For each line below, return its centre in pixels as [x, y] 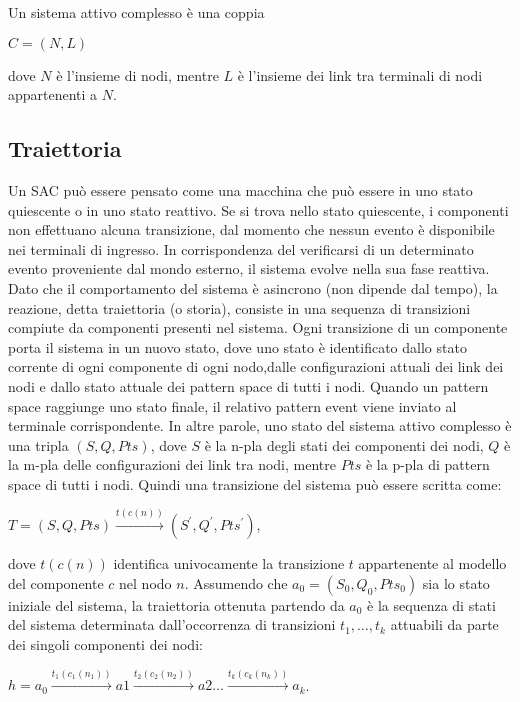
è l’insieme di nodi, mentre [137, 74]
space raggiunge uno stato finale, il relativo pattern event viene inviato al [232, 405]
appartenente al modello [432, 563]
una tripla [38, 444]
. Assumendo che [236, 582]
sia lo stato [456, 582]
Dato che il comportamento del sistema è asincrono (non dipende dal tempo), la [253, 287]
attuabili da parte [444, 624]
